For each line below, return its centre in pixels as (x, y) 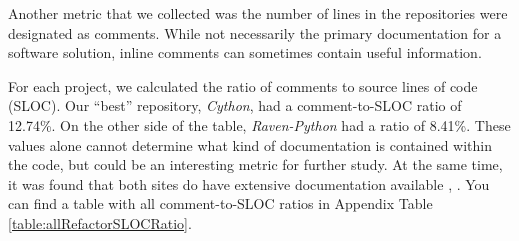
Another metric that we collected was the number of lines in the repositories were (258, 13)
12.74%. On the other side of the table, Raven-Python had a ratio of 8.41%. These (259, 124)
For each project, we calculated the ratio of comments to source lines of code (243, 85)
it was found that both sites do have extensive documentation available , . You (249, 183)
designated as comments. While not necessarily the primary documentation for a (255, 32)
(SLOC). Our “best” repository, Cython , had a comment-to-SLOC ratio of (235, 105)
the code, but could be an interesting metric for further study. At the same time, (255, 164)
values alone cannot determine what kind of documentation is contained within (250, 144)
